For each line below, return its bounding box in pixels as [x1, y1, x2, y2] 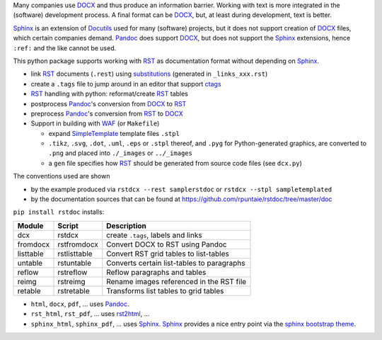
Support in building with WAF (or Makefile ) [30, 119, 160, 127]
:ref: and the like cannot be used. [13, 43, 117, 52]
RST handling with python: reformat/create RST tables [30, 89, 189, 98]
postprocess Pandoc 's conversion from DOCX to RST [30, 99, 187, 108]
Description [106, 220, 146, 230]
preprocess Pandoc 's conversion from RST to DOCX [30, 109, 183, 118]
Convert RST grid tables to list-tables [106, 249, 230, 259]
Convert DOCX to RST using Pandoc [106, 239, 227, 249]
